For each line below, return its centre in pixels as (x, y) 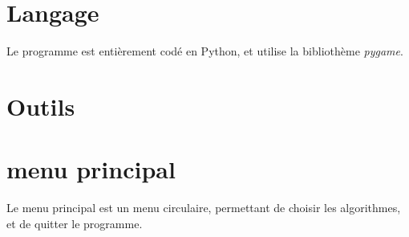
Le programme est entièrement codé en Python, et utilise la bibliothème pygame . (205, 51)
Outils (41, 106)
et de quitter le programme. (75, 223)
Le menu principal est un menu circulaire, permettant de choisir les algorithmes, (204, 208)
